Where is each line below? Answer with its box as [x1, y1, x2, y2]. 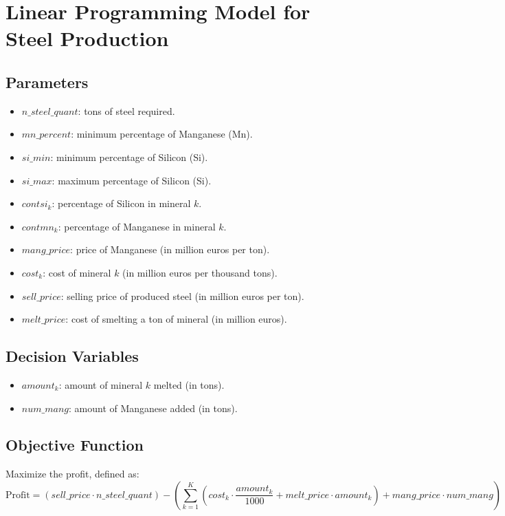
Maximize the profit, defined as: [5, 466, 139, 481]
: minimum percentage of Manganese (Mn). [71, 127, 253, 141]
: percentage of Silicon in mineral [52, 196, 191, 211]
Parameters [5, 71, 89, 92]
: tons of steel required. [78, 103, 175, 118]
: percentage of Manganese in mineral [58, 219, 216, 233]
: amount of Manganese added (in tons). [68, 400, 238, 415]
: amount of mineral [58, 377, 143, 391]
